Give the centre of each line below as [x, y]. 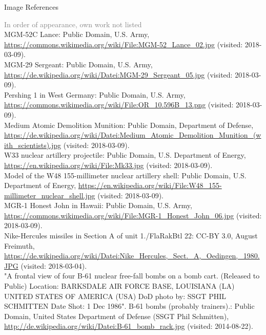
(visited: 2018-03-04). [54, 265]
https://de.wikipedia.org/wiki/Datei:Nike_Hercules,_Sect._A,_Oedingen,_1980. [132, 256]
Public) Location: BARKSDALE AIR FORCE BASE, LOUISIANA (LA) [119, 286]
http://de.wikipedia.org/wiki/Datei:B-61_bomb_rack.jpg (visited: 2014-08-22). [129, 326]
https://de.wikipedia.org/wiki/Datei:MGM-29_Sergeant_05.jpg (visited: [118, 74]
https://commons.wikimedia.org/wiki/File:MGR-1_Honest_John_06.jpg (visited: [133, 215]
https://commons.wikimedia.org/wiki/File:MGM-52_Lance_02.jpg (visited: [124, 44]
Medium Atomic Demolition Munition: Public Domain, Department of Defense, [129, 125]
